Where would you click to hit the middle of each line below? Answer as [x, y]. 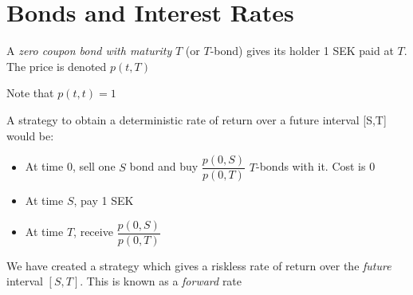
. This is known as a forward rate [161, 281]
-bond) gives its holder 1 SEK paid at [302, 51]
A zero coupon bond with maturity [89, 51]
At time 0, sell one [70, 166]
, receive [93, 232]
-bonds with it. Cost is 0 [316, 166]
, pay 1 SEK [104, 201]
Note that [30, 93]
